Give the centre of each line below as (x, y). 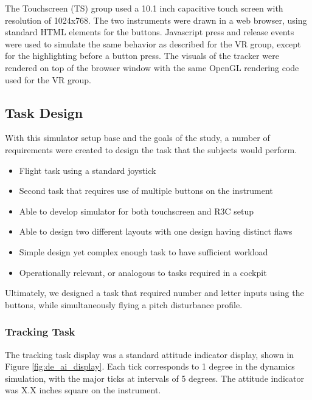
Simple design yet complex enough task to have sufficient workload (144, 251)
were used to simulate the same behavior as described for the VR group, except (153, 43)
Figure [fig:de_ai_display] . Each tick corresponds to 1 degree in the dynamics (150, 366)
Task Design (44, 112)
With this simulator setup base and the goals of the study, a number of (137, 138)
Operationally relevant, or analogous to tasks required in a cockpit (143, 272)
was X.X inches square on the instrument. (83, 390)
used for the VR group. (48, 79)
